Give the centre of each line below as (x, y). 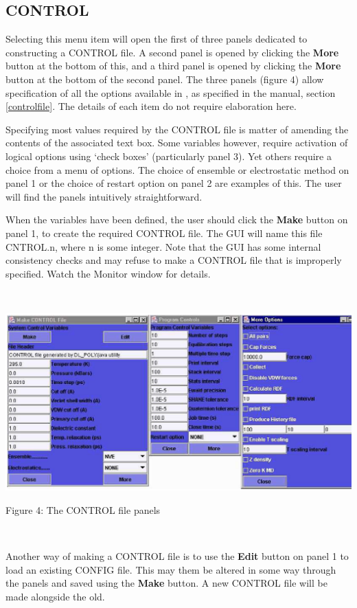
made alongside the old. (55, 596)
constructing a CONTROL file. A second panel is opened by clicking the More (172, 52)
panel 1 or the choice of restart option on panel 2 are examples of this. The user (174, 183)
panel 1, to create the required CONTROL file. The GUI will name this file (164, 233)
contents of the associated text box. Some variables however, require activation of (177, 143)
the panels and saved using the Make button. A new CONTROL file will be (166, 583)
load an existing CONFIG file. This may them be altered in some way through (171, 569)
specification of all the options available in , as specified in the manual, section (171, 92)
